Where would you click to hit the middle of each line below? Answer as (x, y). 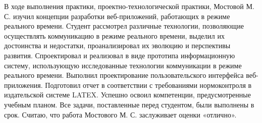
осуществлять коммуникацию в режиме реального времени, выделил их (114, 35)
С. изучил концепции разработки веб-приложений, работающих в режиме (117, 16)
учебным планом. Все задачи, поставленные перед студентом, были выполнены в (129, 104)
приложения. (23, 85)
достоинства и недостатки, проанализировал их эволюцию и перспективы (117, 45)
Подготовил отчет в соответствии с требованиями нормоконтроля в (148, 85)
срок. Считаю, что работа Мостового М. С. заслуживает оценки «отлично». (120, 114)
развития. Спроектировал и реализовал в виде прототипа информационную (120, 55)
